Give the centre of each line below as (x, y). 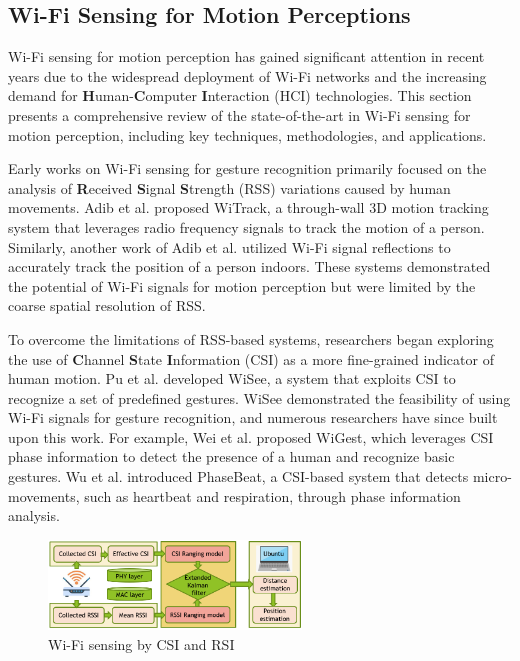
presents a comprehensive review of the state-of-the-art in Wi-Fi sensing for (239, 114)
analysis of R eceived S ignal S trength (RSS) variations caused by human (229, 187)
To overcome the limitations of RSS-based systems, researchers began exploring (251, 338)
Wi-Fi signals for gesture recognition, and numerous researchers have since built (253, 417)
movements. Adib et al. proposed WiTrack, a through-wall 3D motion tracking (248, 207)
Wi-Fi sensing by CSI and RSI (141, 643)
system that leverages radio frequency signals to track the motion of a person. (246, 226)
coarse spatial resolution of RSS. (107, 305)
